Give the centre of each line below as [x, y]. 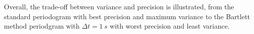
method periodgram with [42, 26]
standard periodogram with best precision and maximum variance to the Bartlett [127, 16]
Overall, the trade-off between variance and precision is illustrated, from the [119, 6]
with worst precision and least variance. [170, 26]
